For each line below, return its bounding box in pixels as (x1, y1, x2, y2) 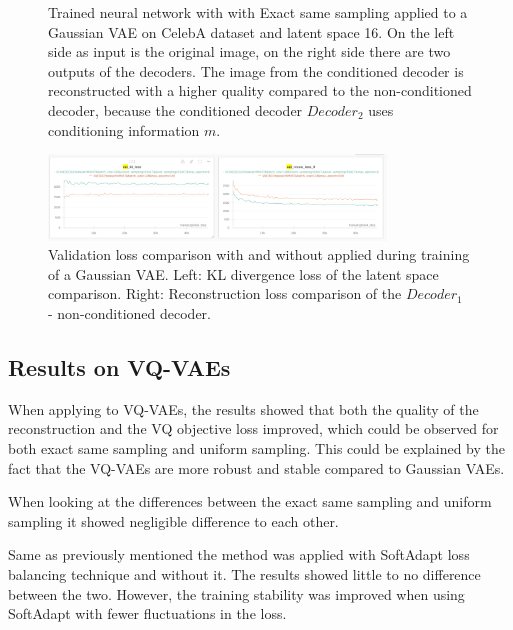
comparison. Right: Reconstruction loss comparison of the (48, 283, 402, 304)
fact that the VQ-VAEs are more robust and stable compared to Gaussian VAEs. (8, 457, 505, 478)
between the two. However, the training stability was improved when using (8, 583, 465, 604)
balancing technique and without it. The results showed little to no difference (8, 563, 481, 584)
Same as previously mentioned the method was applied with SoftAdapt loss (8, 544, 470, 565)
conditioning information (48, 119, 200, 140)
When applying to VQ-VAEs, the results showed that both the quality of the (8, 398, 479, 419)
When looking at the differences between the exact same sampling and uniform (8, 491, 492, 512)
